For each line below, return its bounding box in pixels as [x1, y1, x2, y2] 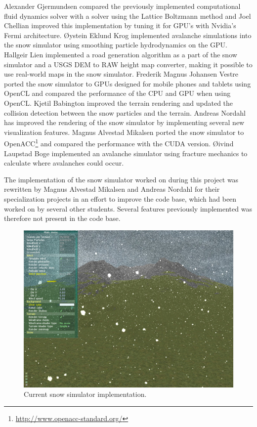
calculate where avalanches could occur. [4, 158, 124, 168]
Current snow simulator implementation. [24, 389, 147, 399]
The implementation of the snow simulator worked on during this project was [4, 174, 239, 184]
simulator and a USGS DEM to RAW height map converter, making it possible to [4, 59, 253, 69]
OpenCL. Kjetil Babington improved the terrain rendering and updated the [4, 97, 233, 108]
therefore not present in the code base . [4, 213, 121, 223]
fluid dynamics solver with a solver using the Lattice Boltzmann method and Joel [4, 10, 251, 21]
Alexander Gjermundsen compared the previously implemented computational [4, 1, 241, 11]
